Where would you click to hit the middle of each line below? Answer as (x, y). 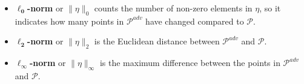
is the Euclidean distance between (157, 41)
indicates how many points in (69, 21)
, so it (270, 8)
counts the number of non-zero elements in (173, 8)
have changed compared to (195, 21)
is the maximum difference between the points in (190, 63)
